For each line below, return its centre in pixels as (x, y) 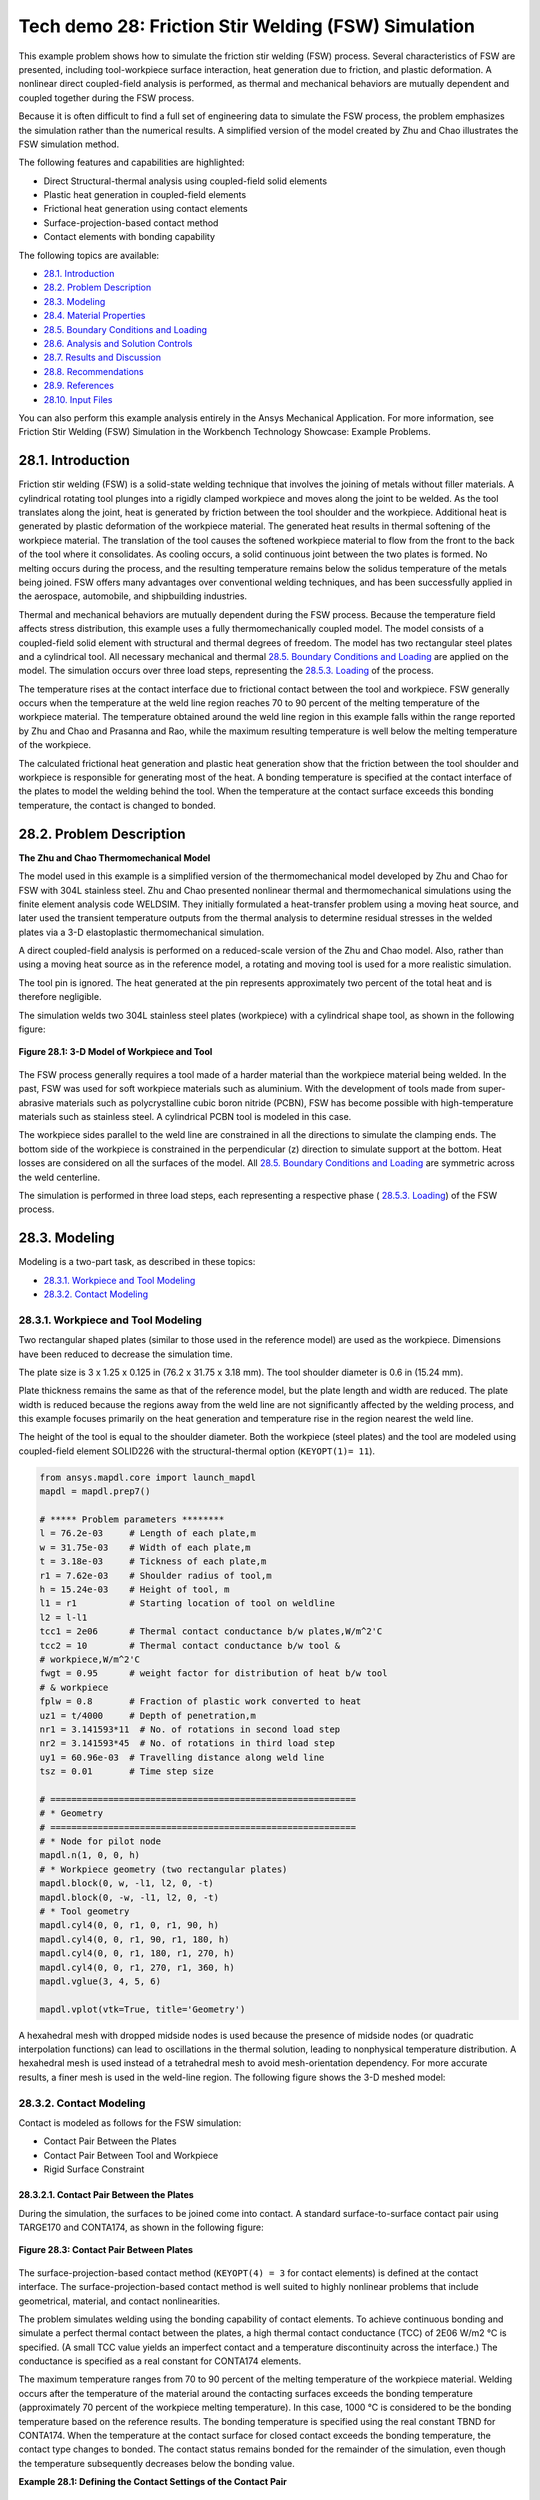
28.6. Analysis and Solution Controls (118, 343)
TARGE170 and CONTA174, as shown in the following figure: (141, 2227)
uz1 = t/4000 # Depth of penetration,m (148, 1715)
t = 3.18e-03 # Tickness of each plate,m (153, 1561)
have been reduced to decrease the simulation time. (126, 1354)
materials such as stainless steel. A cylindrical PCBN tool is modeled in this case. (185, 1116)
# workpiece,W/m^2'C (89, 1659)
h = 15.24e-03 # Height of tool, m (134, 1589)
